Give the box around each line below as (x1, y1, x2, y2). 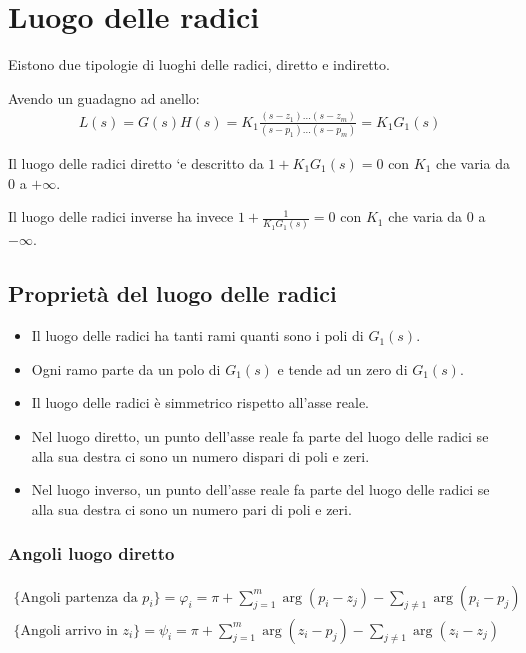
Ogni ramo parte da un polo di (31, 358, 221, 379)
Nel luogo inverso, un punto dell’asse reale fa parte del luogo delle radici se (31, 479, 490, 500)
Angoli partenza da (20, 590, 138, 605)
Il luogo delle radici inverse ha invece (8, 206, 234, 227)
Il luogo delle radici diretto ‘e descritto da (8, 152, 264, 173)
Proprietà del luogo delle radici (8, 278, 337, 309)
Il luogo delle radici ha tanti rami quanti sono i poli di (31, 325, 364, 346)
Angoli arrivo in (20, 623, 118, 638)
